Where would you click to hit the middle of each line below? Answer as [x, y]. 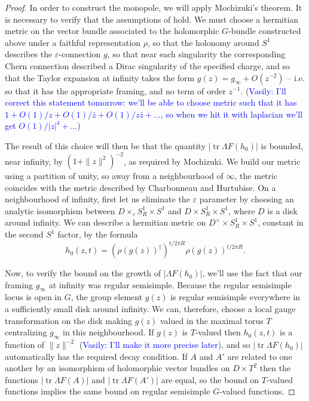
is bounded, [282, 145]
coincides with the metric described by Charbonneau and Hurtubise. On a [140, 187]
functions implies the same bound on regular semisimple [108, 391]
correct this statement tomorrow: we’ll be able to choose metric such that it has [151, 102]
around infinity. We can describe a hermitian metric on [105, 222]
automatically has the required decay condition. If [96, 356]
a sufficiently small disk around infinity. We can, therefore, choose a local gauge [150, 309]
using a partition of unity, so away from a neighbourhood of [114, 176]
